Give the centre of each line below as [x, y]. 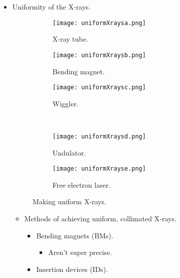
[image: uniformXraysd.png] [99, 136]
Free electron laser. [81, 184]
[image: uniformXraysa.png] [99, 23]
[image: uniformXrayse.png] [99, 169]
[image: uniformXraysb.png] [99, 55]
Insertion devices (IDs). [72, 269]
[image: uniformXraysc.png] [99, 88]
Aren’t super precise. [80, 252]
